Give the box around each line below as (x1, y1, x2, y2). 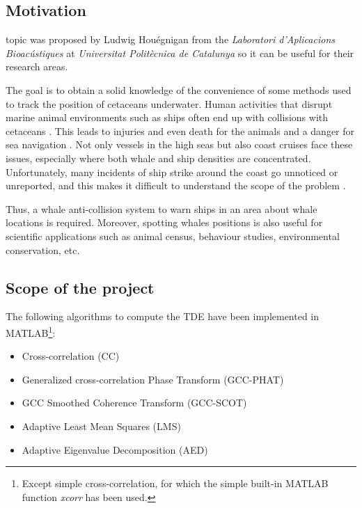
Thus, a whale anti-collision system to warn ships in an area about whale (6, 201, 317, 216)
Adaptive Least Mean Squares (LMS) (22, 418, 181, 433)
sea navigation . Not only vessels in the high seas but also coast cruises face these (6, 137, 353, 152)
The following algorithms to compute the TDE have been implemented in (6, 309, 320, 324)
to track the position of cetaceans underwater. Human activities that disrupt (6, 96, 333, 111)
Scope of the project (6, 276, 155, 298)
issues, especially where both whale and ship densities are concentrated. (6, 150, 311, 165)
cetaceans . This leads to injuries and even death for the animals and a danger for (6, 123, 355, 138)
